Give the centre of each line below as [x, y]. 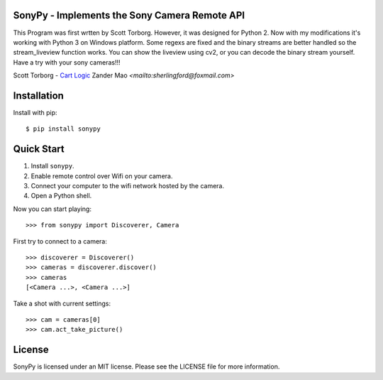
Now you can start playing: [52, 209]
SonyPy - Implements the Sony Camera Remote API [129, 15]
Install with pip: [35, 112]
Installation [38, 96]
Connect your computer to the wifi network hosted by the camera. [128, 186]
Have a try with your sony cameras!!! [67, 62]
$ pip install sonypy [63, 129]
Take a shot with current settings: [62, 303]
